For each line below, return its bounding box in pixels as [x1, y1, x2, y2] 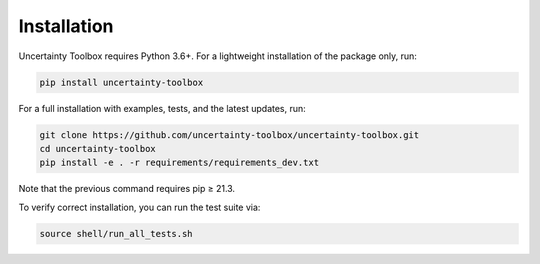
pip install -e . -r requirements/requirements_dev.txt [39, 157, 320, 169]
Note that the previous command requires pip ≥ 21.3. [18, 183, 235, 195]
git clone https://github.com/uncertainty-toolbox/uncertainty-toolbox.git [39, 129, 420, 140]
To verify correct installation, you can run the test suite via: [18, 201, 261, 213]
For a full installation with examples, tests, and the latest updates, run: [18, 102, 307, 114]
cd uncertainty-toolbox [39, 143, 157, 154]
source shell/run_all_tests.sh [39, 228, 194, 239]
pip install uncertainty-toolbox [39, 76, 204, 88]
